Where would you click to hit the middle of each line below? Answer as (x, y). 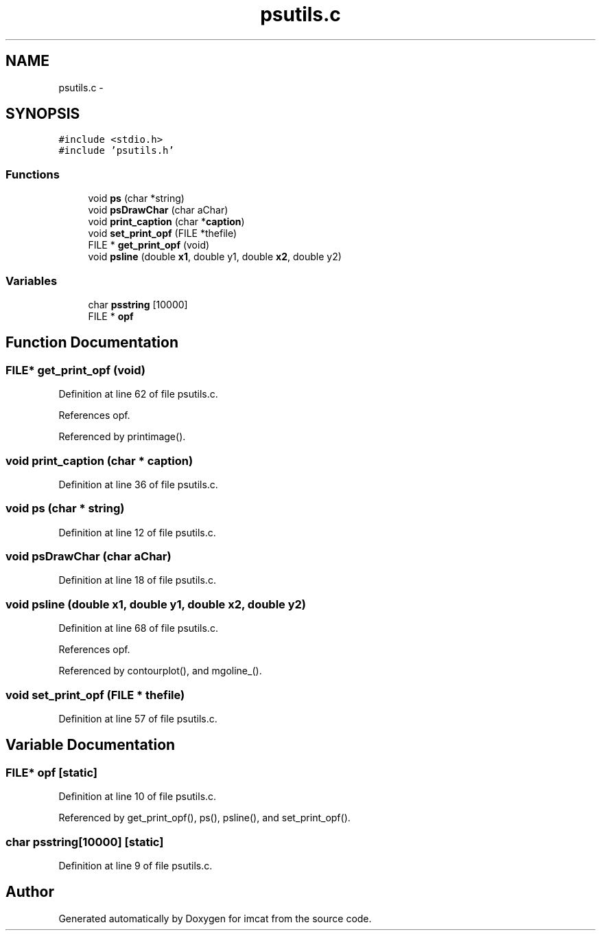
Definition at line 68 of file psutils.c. (138, 628)
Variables (32, 281)
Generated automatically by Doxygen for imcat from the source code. (215, 918)
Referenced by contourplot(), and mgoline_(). (160, 671)
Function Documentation (92, 343)
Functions (33, 174)
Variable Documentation (91, 745)
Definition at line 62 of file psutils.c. (138, 394)
